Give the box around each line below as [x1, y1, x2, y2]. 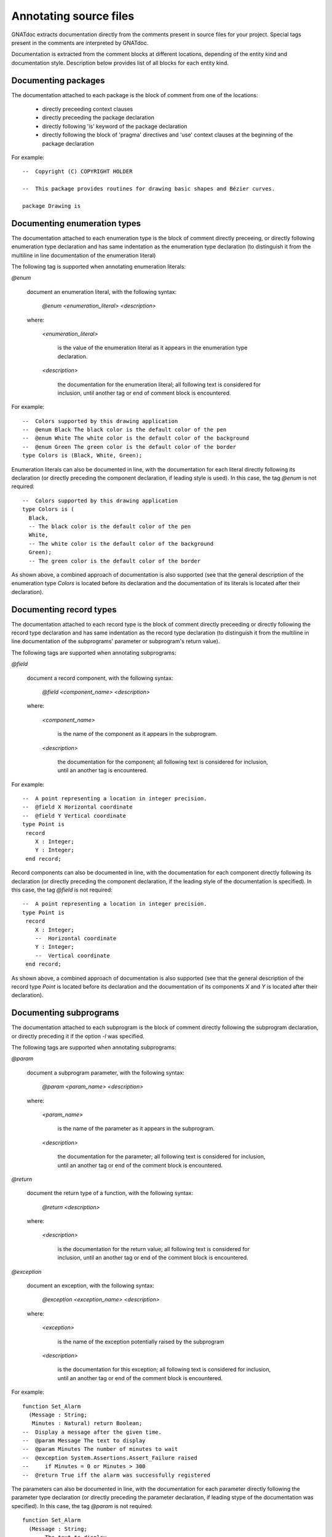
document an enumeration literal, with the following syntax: [26, 288, 177, 295]
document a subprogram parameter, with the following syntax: [26, 1069, 184, 1076]
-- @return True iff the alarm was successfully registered [22, 1471, 210, 1479]
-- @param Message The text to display [22, 1437, 146, 1444]
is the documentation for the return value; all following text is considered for [57, 1245, 250, 1252]
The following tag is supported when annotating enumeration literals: [11, 263, 186, 270]
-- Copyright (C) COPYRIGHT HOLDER [22, 168, 133, 175]
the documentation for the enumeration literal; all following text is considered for [57, 381, 261, 388]
